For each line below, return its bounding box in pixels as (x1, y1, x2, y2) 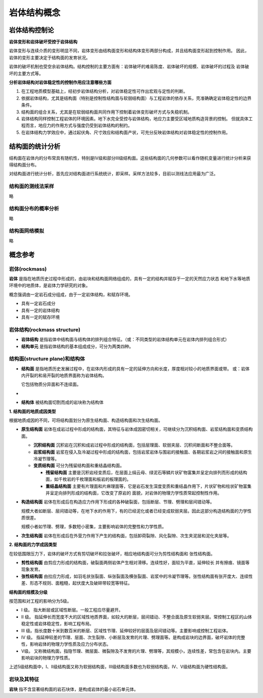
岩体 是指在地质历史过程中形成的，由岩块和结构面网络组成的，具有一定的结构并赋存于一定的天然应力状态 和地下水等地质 (9, 276, 250, 282)
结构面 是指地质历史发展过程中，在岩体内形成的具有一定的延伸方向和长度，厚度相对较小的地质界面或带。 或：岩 (21, 365, 245, 371)
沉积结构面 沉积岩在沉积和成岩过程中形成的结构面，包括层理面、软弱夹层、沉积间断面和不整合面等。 (33, 442, 235, 448)
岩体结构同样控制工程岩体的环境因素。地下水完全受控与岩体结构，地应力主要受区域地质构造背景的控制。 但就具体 (21, 115, 248, 122)
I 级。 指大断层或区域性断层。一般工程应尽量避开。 (21, 607, 123, 613)
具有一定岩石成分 (21, 300, 56, 306)
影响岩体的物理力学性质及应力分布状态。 (29, 641, 111, 647)
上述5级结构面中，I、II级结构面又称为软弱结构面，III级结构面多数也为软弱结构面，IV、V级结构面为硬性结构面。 (9, 664, 230, 670)
